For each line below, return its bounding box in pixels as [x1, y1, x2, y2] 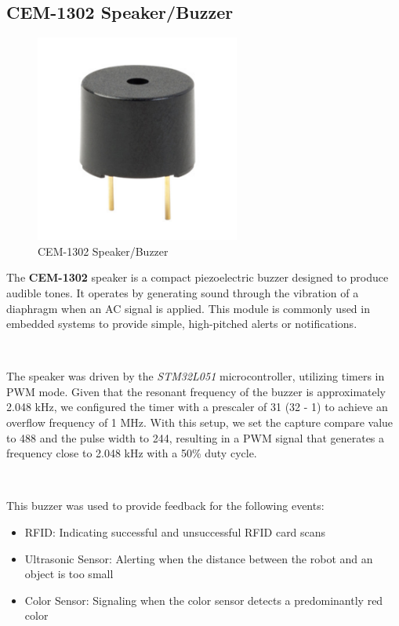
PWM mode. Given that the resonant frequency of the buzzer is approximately [6, 383, 386, 399]
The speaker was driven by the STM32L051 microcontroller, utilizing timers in [6, 368, 385, 384]
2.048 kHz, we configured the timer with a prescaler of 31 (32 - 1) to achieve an [6, 399, 388, 415]
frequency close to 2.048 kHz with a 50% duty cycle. [6, 445, 257, 461]
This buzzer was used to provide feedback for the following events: [6, 497, 325, 514]
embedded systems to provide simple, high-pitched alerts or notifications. [6, 315, 357, 332]
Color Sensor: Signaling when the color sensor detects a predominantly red [24, 591, 383, 608]
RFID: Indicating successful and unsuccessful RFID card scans [24, 524, 326, 540]
